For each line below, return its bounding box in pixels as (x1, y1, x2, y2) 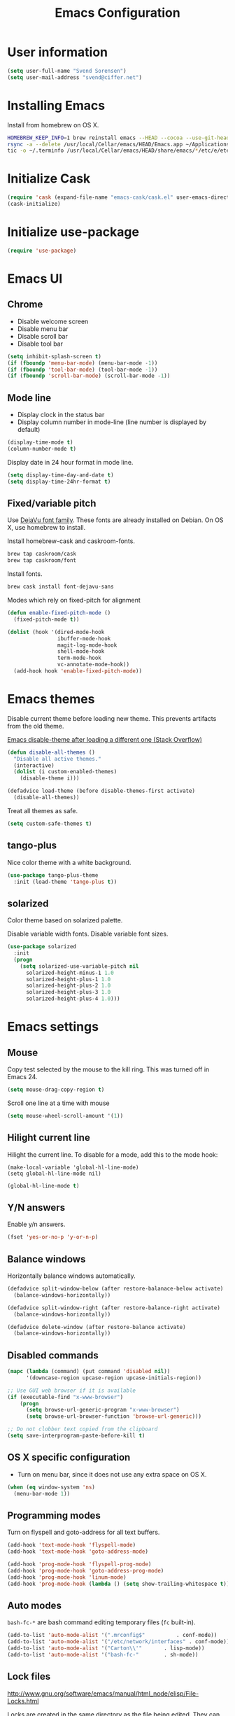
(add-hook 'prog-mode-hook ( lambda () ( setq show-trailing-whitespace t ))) (7, 1580, 233, 1587)
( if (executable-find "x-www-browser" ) (7, 1393, 124, 1400)
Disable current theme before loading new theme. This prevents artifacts (7, 714, 217, 722)
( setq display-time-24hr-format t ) (7, 478, 111, 485)
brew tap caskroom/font (7, 557, 77, 564)
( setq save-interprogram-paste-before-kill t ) (7, 1433, 145, 1440)
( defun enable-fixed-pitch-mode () (7, 610, 111, 617)
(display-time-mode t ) (7, 439, 73, 446)
